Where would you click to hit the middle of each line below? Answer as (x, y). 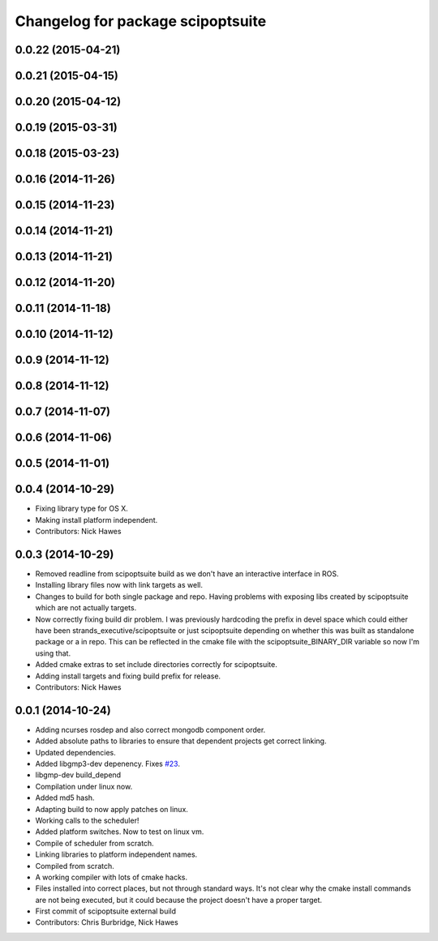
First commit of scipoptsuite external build (106, 911)
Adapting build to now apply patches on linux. (112, 809)
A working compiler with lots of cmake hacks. (112, 877)
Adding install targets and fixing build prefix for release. (128, 676)
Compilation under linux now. (84, 786)
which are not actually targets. (86, 608)
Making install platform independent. (97, 520)
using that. (53, 653)
